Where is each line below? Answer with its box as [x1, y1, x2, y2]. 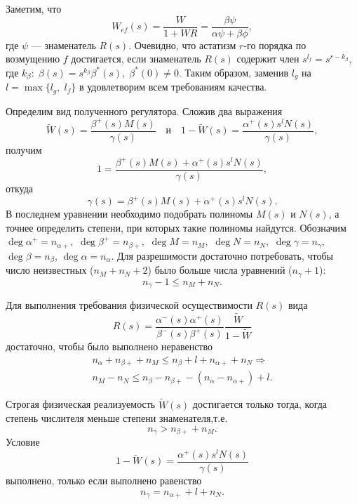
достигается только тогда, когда [192, 397, 328, 411]
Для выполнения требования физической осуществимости [6, 298, 252, 312]
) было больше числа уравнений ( [147, 263, 292, 277]
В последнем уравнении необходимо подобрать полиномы [6, 206, 253, 221]
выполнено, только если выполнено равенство [6, 473, 202, 488]
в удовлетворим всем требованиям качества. [79, 79, 267, 94]
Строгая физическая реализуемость [6, 397, 156, 411]
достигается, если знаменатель [71, 51, 201, 66]
